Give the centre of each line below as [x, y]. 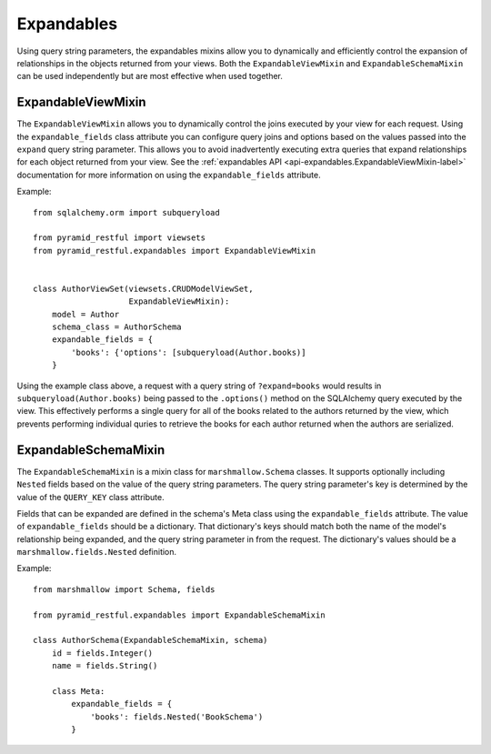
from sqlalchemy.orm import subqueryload [126, 212]
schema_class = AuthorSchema [116, 327]
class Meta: [78, 691]
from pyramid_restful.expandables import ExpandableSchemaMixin [180, 615]
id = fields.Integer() [102, 653]
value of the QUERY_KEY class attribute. [90, 497]
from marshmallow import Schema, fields [124, 589]
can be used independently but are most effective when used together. [150, 76]
